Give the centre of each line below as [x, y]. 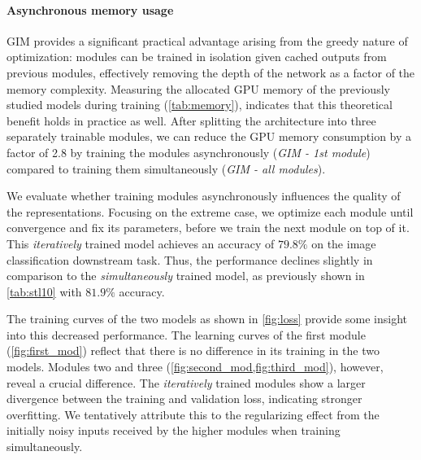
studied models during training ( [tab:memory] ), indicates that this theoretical [200, 105]
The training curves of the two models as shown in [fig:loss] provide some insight [207, 319]
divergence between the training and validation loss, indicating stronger [184, 399]
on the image [344, 243]
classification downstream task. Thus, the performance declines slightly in [190, 259]
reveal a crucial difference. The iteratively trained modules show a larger [186, 382]
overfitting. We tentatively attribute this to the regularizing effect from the [193, 414]
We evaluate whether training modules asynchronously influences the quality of [204, 196]
